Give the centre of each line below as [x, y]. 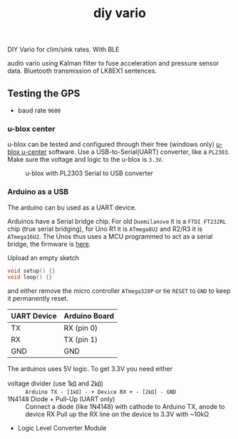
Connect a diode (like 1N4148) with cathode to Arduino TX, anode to [125, 407]
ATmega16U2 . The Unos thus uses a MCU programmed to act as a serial [110, 236]
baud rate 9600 [39, 110]
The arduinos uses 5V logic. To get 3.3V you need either [90, 369]
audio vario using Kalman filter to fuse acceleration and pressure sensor [113, 63]
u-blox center [31, 128]
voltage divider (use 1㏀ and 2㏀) [55, 383]
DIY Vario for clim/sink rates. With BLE [63, 50]
